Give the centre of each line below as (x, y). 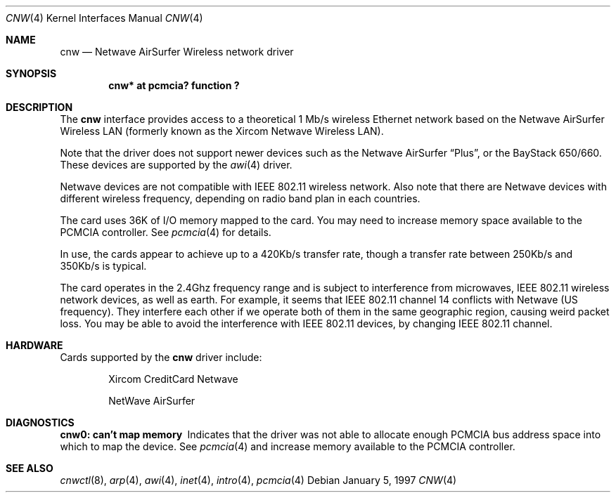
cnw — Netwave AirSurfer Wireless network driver (177, 52)
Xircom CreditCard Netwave (173, 379)
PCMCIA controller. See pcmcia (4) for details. (166, 232)
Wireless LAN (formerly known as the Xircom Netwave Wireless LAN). (222, 131)
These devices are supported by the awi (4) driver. (176, 165)
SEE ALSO (30, 468)
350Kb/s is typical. (103, 266)
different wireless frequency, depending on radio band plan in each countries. (240, 198)
